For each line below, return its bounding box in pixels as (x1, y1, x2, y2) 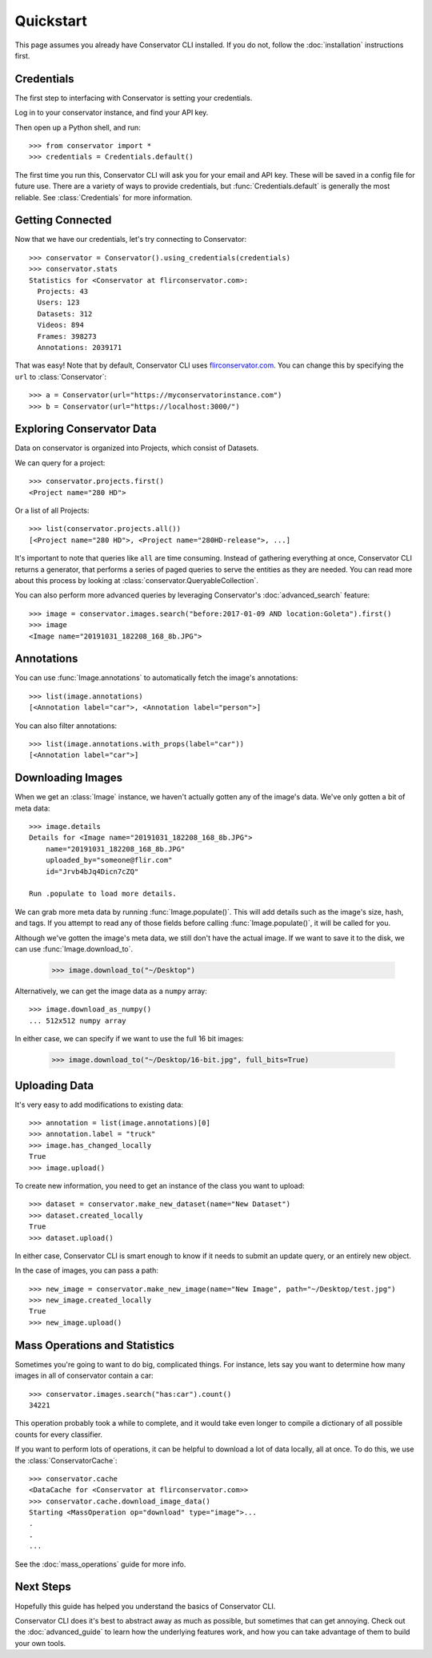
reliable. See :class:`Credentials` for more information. (14, 192, 193, 202)
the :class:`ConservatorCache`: (14, 1455, 118, 1465)
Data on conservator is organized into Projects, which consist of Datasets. (14, 443, 259, 453)
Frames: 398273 (37, 332, 97, 340)
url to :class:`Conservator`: (14, 372, 107, 381)
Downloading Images (14, 771, 123, 785)
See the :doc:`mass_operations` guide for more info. (14, 1559, 186, 1569)
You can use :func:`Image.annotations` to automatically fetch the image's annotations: (14, 673, 298, 682)
